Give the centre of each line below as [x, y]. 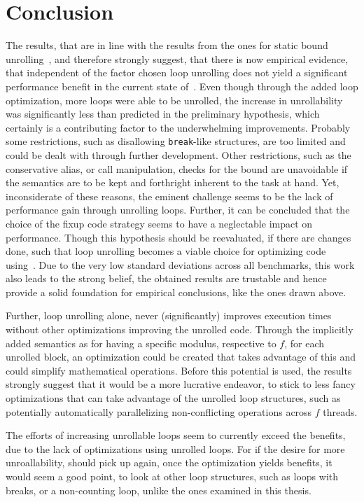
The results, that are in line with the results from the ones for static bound [167, 45]
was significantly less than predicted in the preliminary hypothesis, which [163, 114]
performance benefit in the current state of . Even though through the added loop [182, 86]
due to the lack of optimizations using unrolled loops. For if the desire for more [175, 448]
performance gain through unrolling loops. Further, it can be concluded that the [178, 210]
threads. [340, 411]
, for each [304, 343]
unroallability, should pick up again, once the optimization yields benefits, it [169, 462]
